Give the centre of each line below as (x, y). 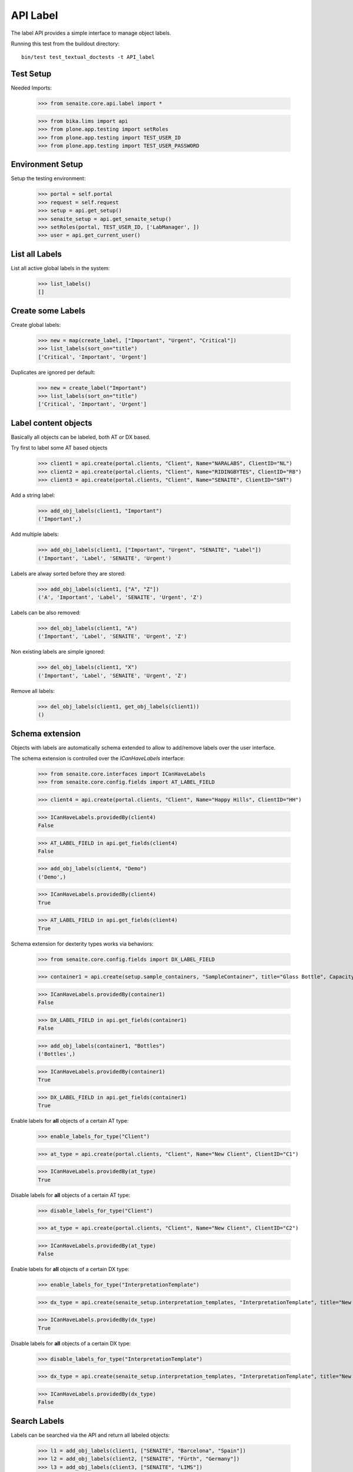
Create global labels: (36, 324)
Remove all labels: (33, 691)
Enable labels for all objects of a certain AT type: (70, 1121)
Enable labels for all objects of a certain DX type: (70, 1269)
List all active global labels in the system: (60, 268)
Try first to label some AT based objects (59, 448)
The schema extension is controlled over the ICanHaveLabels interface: (98, 758)
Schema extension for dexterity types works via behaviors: (82, 944)
